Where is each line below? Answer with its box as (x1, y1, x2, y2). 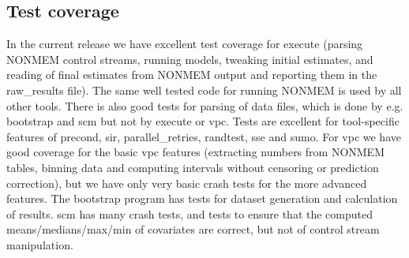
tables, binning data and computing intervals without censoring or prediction (6, 159, 379, 175)
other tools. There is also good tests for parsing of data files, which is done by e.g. (6, 97, 403, 114)
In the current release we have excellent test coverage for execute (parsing (6, 36, 363, 52)
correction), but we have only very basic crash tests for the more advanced (6, 174, 367, 191)
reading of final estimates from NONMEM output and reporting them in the (6, 66, 377, 83)
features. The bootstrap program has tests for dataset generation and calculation (6, 190, 398, 207)
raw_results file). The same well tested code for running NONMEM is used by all (6, 81, 402, 98)
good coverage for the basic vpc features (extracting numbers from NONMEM (6, 144, 385, 160)
